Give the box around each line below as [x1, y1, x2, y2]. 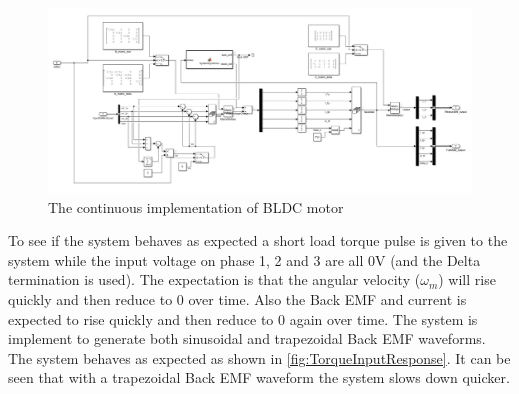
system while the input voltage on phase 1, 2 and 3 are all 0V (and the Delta [8, 249, 481, 270]
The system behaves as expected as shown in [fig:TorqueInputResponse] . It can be [8, 347, 511, 368]
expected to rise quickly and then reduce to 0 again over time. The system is [8, 308, 478, 329]
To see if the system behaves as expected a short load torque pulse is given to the [8, 230, 508, 251]
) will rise [438, 269, 496, 290]
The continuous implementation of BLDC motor [48, 196, 344, 217]
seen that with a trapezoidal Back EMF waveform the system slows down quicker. [8, 367, 510, 388]
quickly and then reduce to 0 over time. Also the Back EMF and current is [8, 289, 467, 310]
